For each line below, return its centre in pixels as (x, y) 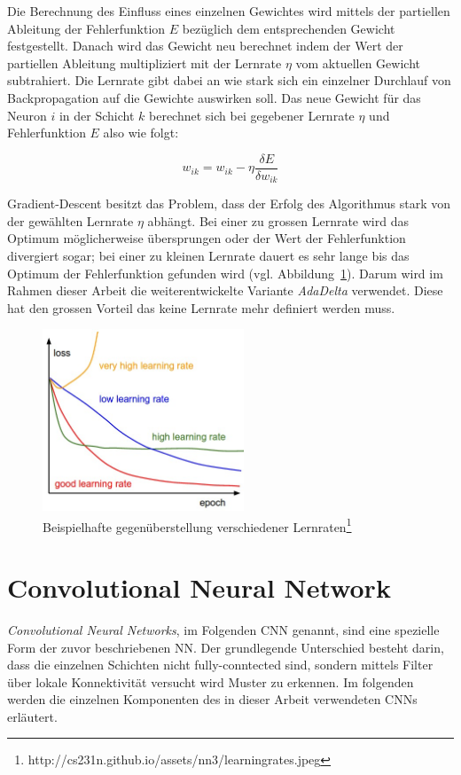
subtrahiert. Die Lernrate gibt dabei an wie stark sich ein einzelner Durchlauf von (229, 80)
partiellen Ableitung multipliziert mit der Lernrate (145, 63)
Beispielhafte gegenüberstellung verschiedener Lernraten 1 (197, 525)
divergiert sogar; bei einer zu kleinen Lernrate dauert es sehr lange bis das (208, 256)
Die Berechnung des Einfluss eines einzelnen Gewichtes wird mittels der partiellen (229, 11)
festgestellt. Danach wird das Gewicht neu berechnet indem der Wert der (205, 46)
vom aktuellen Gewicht (358, 63)
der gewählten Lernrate (70, 220)
